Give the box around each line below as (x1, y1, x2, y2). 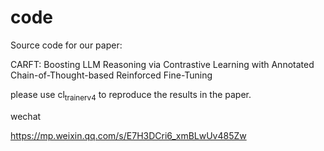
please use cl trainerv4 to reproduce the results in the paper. (10, 88, 252, 103)
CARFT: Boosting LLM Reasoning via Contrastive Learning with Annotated (10, 58, 315, 70)
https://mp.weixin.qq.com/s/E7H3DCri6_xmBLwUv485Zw (10, 129, 247, 141)
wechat (10, 110, 42, 122)
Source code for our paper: (10, 39, 123, 51)
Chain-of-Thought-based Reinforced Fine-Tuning (10, 69, 213, 81)
